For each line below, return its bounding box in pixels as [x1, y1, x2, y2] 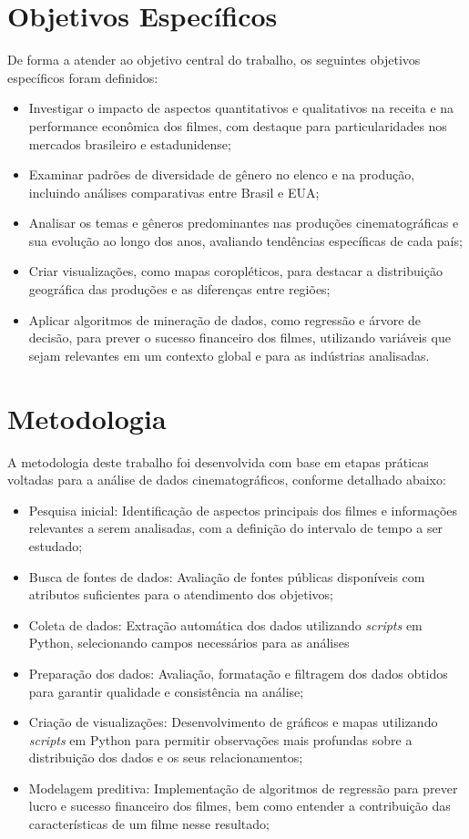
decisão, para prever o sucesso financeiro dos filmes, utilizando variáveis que [28, 328, 451, 347]
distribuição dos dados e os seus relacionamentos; [28, 748, 303, 767]
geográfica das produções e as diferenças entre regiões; [28, 280, 331, 299]
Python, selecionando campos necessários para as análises [28, 633, 350, 652]
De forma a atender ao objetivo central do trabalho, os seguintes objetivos [7, 50, 421, 69]
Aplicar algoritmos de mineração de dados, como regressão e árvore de [28, 310, 422, 329]
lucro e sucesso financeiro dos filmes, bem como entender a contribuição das [28, 796, 451, 815]
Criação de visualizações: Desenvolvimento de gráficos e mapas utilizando [28, 712, 438, 732]
